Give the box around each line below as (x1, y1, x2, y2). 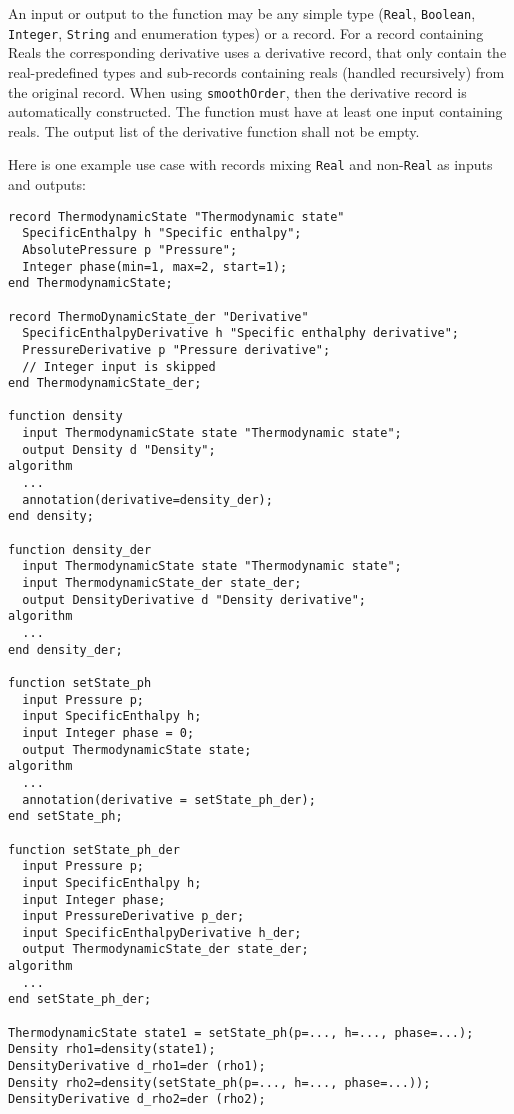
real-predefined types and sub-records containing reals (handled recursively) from (8, 61, 505, 82)
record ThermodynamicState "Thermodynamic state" (8, 209, 345, 224)
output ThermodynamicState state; (22, 742, 252, 757)
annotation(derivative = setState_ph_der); (22, 792, 316, 807)
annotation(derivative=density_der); (22, 492, 273, 507)
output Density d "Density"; (22, 442, 216, 457)
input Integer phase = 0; (22, 725, 195, 740)
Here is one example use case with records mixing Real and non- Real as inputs (8, 154, 493, 175)
